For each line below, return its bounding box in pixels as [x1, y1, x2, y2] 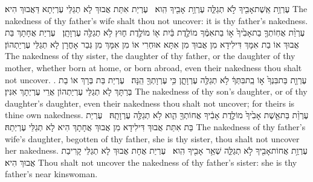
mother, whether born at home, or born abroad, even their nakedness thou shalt [5, 61, 302, 74]
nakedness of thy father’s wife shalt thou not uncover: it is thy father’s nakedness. [5, 14, 308, 27]
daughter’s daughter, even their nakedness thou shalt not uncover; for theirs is [5, 96, 295, 109]
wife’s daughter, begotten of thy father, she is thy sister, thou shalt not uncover [5, 132, 300, 145]
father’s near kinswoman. [5, 168, 98, 180]
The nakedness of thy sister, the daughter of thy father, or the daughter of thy [5, 49, 295, 62]
